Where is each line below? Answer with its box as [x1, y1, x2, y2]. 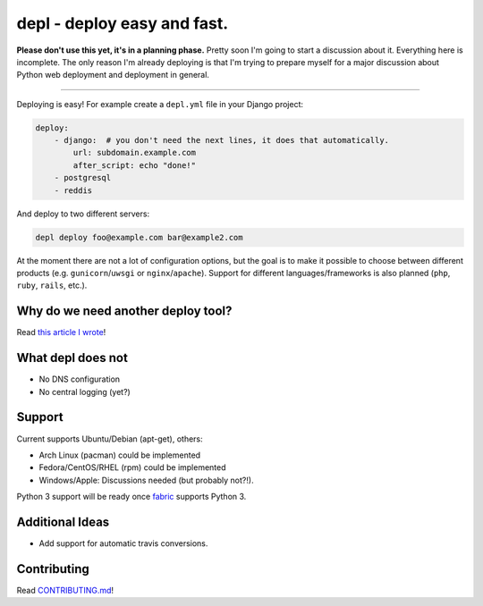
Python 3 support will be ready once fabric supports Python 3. [16, 492, 247, 502]
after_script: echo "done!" [72, 160, 197, 170]
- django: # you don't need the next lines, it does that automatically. [54, 135, 389, 146]
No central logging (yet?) [38, 386, 131, 397]
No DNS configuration [38, 374, 121, 384]
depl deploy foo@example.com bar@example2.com [35, 232, 243, 242]
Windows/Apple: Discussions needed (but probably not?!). [38, 475, 254, 485]
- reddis [54, 185, 93, 196]
